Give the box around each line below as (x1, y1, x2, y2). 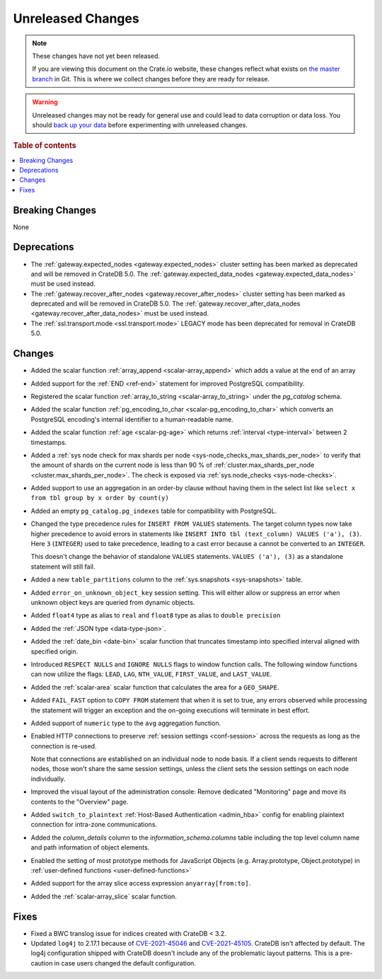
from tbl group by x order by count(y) (30, 494, 169, 502)
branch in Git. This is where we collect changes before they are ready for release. (32, 74, 270, 83)
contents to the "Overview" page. (30, 797, 129, 806)
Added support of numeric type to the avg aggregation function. (30, 719, 221, 727)
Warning (32, 98, 58, 106)
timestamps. (30, 438, 67, 446)
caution (30, 958, 53, 967)
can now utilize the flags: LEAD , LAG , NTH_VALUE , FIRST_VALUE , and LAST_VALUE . (30, 670, 272, 678)
